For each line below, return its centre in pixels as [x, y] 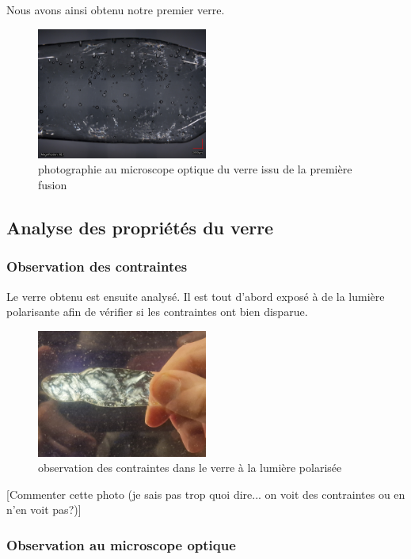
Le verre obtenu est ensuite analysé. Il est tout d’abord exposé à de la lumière [196, 296]
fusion [53, 184]
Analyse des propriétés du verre [140, 227]
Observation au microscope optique [121, 545]
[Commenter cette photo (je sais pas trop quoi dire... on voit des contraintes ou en [206, 494]
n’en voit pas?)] [44, 510]
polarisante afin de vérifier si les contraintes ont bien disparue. [157, 312]
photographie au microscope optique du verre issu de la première [195, 169]
